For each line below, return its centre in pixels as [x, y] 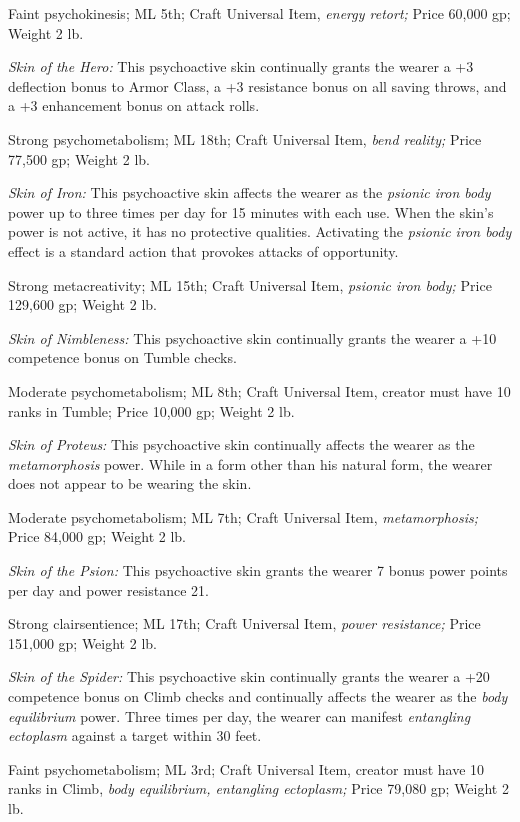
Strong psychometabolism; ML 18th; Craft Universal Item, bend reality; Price [245, 138]
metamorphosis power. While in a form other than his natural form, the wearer [250, 463]
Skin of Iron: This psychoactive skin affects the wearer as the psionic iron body [249, 192]
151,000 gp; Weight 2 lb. [82, 642]
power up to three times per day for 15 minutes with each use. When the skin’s [251, 211]
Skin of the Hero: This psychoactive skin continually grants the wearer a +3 [241, 66]
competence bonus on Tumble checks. [122, 357]
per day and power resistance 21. [108, 589]
